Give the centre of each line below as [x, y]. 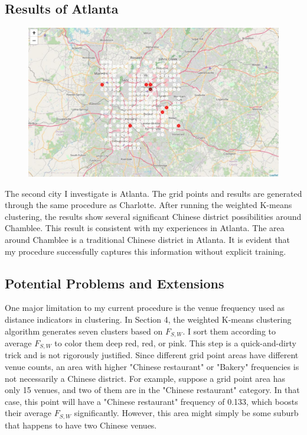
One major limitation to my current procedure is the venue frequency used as [145, 308]
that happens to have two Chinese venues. [81, 425]
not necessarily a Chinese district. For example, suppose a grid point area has [145, 378]
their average [28, 413]
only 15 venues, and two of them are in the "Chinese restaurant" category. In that [152, 390]
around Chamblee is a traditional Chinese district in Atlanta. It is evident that [148, 239]
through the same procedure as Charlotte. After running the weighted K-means [148, 205]
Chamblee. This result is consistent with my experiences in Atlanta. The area [145, 228]
